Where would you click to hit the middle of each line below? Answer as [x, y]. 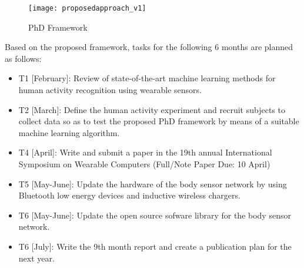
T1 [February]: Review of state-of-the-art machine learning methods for [147, 78]
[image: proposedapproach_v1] [87, 8]
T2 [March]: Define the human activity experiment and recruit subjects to [152, 109]
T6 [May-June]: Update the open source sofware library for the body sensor [155, 215]
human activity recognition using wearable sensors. [110, 90]
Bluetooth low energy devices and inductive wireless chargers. [129, 195]
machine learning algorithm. [69, 132]
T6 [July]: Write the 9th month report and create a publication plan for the [155, 246]
